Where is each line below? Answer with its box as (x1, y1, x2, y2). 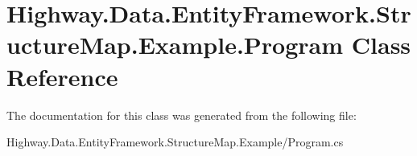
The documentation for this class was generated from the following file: (6, 106, 357, 123)
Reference (6, 60, 118, 92)
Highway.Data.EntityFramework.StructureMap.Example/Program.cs (6, 133, 344, 150)
